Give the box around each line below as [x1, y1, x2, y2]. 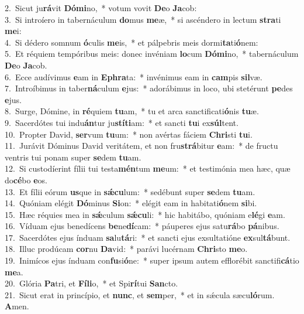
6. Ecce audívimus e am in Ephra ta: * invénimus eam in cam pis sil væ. [5, 70, 262, 83]
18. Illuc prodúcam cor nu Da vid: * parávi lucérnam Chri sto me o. [5, 243, 248, 255]
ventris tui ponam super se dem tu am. [5, 151, 141, 163]
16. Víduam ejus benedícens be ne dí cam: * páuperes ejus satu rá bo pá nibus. [5, 220, 279, 232]
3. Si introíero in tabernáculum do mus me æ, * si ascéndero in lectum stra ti [5, 13, 281, 25]
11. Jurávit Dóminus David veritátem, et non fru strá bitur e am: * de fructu [5, 139, 278, 152]
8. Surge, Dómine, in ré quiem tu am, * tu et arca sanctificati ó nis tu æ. [5, 105, 259, 117]
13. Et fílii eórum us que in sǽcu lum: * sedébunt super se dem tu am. [5, 185, 255, 197]
